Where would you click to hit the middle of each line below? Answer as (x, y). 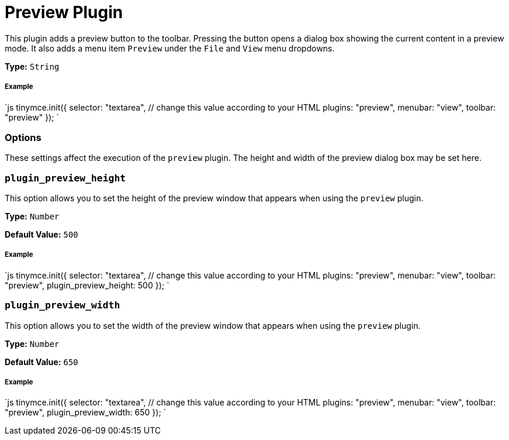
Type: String (32, 66)
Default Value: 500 (42, 235)
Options (23, 137)
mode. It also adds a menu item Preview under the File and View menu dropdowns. (170, 48)
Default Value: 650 (42, 362)
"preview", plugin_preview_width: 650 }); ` (85, 412)
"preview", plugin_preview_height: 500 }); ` (87, 285)
